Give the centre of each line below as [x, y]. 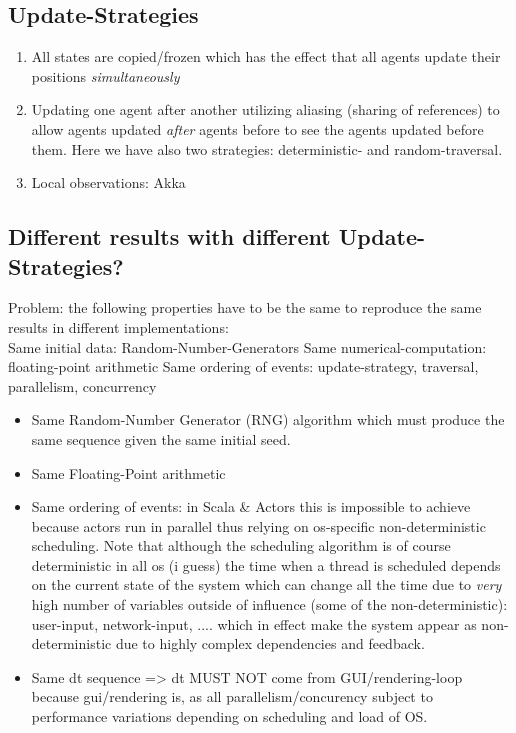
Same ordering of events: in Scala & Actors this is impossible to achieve [251, 506]
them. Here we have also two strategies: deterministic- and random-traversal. [267, 148]
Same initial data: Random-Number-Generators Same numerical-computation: [247, 346]
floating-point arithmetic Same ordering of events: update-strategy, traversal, [243, 366]
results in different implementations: [118, 326]
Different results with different [169, 236]
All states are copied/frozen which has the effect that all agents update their [266, 56]
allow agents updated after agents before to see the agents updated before [257, 128]
